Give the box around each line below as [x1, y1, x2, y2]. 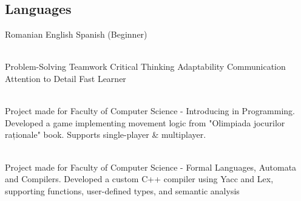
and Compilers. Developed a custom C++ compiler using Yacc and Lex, [5, 172, 274, 185]
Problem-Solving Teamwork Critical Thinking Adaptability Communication [5, 60, 286, 73]
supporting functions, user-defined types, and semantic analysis [5, 184, 240, 197]
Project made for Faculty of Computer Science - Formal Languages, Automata [5, 160, 297, 173]
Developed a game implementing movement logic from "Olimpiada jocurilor [5, 116, 285, 129]
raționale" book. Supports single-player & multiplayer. [5, 128, 206, 141]
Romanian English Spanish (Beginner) [5, 28, 147, 41]
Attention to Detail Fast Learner [5, 72, 126, 84]
